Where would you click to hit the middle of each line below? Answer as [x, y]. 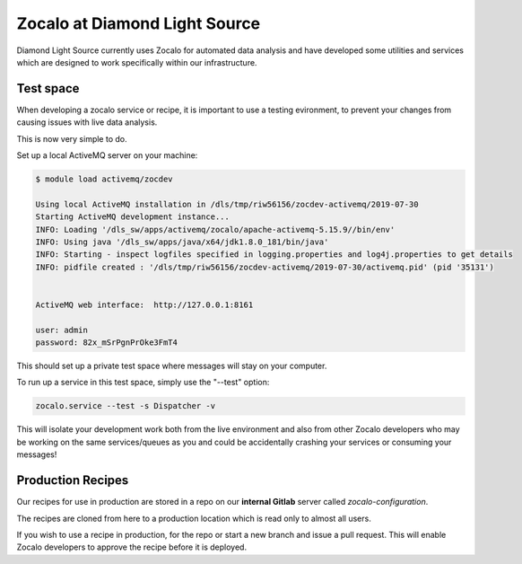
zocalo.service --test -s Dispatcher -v [125, 406]
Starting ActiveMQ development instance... [133, 217]
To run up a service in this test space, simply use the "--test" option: [143, 383]
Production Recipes [73, 480]
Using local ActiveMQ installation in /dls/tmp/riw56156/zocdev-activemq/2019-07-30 [227, 204]
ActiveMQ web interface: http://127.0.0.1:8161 [144, 304]
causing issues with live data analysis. [87, 122]
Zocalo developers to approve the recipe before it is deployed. [131, 547]
